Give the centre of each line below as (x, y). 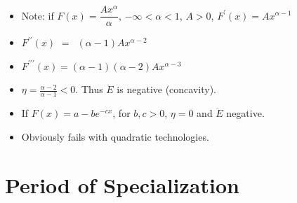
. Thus (89, 89)
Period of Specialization (122, 184)
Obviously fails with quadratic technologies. (115, 136)
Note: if (38, 15)
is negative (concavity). (166, 89)
